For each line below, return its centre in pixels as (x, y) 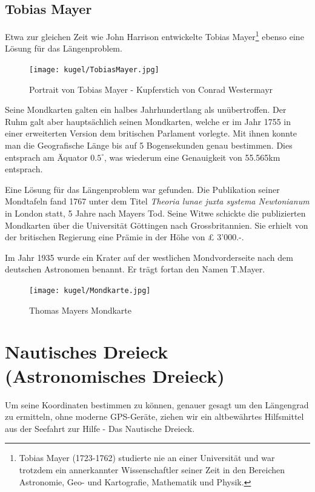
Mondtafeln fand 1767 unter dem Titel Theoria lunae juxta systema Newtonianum (157, 201)
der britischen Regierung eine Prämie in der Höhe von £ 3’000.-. (124, 237)
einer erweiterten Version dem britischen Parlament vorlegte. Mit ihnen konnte (151, 133)
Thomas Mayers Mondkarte (81, 310)
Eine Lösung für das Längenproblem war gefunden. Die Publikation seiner (142, 189)
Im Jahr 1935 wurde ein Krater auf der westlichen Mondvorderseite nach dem (149, 257)
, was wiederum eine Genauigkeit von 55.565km (192, 157)
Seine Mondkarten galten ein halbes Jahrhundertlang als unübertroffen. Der (146, 110)
